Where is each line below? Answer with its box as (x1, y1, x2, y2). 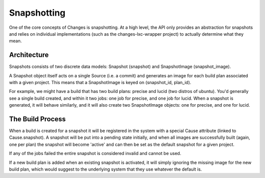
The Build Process (9, 115, 66, 123)
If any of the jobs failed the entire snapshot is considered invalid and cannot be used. (9, 151, 182, 156)
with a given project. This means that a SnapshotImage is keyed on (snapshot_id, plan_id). (9, 80, 191, 86)
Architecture (9, 51, 49, 59)
